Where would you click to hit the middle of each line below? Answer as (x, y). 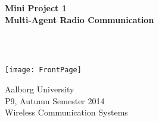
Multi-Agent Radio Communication (79, 19)
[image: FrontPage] (43, 70)
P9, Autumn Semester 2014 (55, 100)
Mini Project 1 (36, 8)
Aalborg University (40, 89)
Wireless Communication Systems (66, 112)
